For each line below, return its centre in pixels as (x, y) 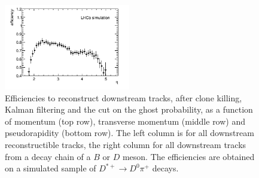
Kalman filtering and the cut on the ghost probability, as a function (129, 109)
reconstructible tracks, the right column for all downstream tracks (126, 145)
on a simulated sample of (51, 168)
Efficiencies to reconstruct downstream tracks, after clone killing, (124, 97)
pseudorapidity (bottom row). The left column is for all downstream (129, 133)
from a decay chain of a (48, 156)
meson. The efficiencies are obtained (188, 156)
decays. (165, 168)
